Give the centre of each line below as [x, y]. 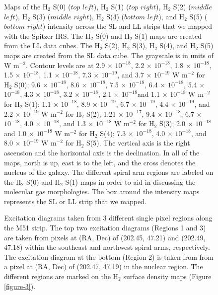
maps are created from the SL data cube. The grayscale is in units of [109, 55]
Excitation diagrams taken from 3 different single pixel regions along [108, 218]
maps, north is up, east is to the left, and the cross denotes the [100, 162]
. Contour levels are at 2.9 [66, 65]
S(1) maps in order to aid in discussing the [130, 182]
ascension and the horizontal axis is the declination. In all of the [102, 152]
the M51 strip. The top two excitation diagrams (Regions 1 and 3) [105, 228]
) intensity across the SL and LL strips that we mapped [127, 26]
